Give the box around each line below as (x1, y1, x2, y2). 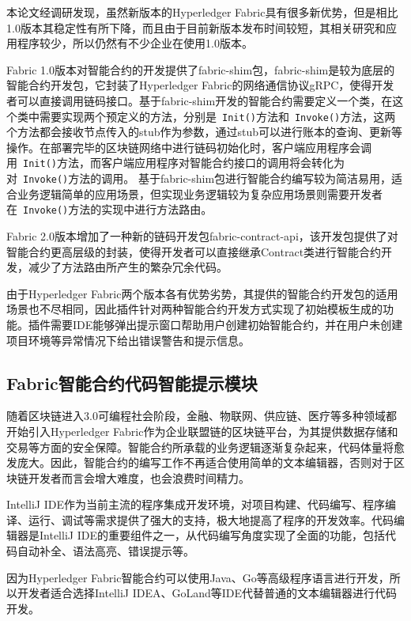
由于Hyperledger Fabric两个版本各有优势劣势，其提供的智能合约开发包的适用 (6, 285, 398, 301)
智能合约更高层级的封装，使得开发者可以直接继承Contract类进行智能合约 (6, 243, 382, 259)
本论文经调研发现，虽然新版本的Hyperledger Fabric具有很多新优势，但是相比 (6, 4, 398, 20)
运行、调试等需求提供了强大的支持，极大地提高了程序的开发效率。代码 (28, 511, 394, 528)
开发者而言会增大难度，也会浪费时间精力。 (28, 469, 250, 486)
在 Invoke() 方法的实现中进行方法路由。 (6, 201, 213, 218)
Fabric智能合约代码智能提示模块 (6, 370, 258, 395)
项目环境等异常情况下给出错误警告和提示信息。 (6, 331, 250, 348)
